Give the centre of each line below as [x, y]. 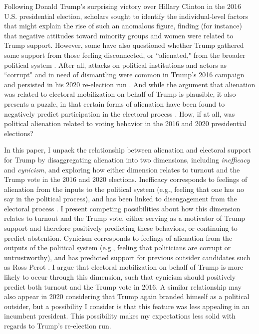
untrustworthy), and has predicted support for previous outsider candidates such [127, 257]
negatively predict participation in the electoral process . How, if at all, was [120, 113]
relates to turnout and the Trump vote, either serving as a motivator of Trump [125, 218]
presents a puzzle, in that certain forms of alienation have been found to [115, 103]
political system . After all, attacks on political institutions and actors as [115, 65]
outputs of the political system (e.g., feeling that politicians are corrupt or [118, 248]
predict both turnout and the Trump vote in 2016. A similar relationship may [123, 286]
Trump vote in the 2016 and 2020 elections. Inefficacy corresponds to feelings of [126, 179]
